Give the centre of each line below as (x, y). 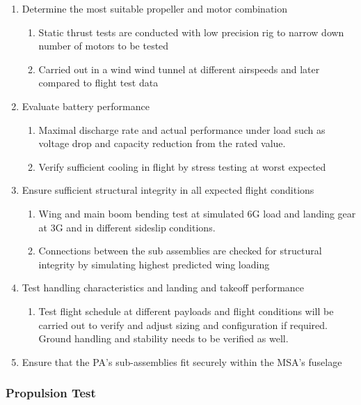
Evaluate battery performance (86, 106)
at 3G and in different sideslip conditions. (127, 227)
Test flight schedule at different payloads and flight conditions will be (186, 311)
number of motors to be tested (104, 46)
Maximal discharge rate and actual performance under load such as (182, 129)
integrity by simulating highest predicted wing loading (154, 264)
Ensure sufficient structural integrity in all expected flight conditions (168, 190)
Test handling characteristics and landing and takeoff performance (163, 288)
